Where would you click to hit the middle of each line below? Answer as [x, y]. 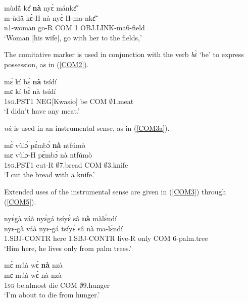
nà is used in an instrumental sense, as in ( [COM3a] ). [87, 128]
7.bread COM [81, 164]
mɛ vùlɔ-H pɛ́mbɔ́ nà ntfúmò [48, 155]
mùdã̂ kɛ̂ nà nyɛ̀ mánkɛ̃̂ [40, 8]
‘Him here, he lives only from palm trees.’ [68, 248]
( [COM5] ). [20, 201]
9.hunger [96, 285]
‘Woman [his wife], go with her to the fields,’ [73, 37]
